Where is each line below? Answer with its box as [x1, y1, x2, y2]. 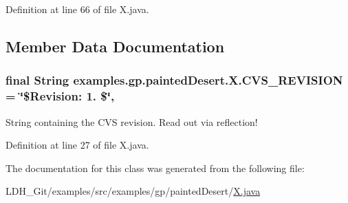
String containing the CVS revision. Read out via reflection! [6, 114, 258, 129]
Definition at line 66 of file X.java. [6, 2, 149, 16]
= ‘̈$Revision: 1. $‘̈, [6, 87, 115, 105]
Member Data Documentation [6, 35, 225, 56]
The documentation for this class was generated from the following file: [6, 160, 305, 175]
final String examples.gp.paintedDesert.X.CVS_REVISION [6, 72, 343, 89]
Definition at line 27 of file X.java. [6, 138, 149, 152]
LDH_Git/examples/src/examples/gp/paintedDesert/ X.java [6, 184, 261, 198]
